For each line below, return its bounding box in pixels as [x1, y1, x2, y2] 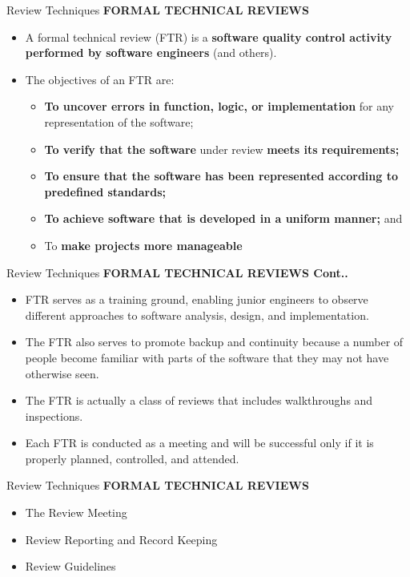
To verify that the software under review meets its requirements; [44, 140, 400, 157]
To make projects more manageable [44, 236, 243, 253]
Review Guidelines [25, 558, 116, 575]
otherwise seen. [25, 365, 99, 381]
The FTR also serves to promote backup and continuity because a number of [25, 333, 404, 350]
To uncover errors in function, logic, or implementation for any [44, 98, 394, 115]
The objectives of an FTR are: [25, 71, 175, 87]
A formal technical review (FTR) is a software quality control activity [25, 28, 392, 45]
